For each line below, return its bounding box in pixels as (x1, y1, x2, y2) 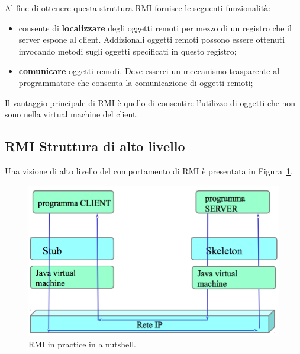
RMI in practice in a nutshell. (28, 338, 136, 350)
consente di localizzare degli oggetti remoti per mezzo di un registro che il (18, 21, 292, 34)
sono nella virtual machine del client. (5, 108, 138, 120)
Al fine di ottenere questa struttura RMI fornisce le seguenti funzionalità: (5, 2, 271, 14)
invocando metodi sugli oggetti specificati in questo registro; (18, 44, 237, 57)
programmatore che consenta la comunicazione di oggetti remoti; (18, 76, 253, 88)
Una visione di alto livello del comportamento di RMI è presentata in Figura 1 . (5, 164, 293, 177)
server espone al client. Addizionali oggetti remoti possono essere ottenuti (18, 33, 285, 46)
